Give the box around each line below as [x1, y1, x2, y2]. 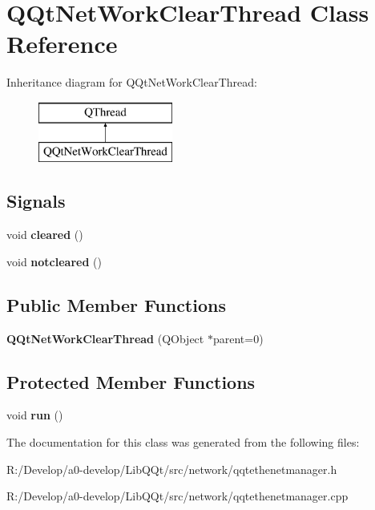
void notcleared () [6, 253, 102, 269]
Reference [6, 27, 118, 60]
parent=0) [212, 330, 264, 346]
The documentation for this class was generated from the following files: [6, 434, 360, 451]
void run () [6, 407, 63, 423]
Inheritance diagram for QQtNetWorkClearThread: [6, 74, 257, 91]
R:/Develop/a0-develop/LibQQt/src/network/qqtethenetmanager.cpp [6, 488, 349, 504]
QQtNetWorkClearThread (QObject [6, 330, 204, 346]
